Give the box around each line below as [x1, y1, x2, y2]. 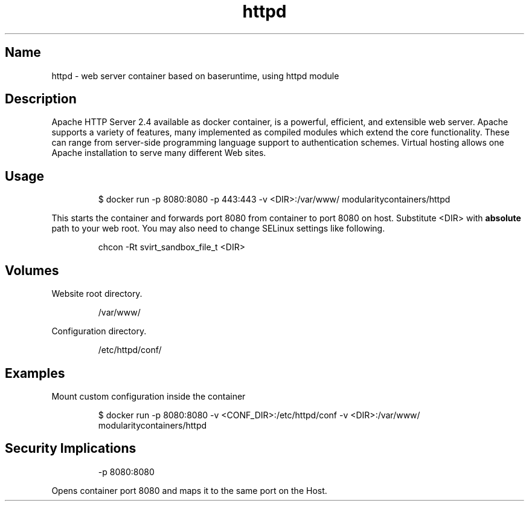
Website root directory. [51, 288, 143, 299]
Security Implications [5, 441, 136, 456]
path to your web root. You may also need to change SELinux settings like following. [51, 223, 385, 234]
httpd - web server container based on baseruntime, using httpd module [51, 70, 339, 81]
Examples [5, 365, 65, 381]
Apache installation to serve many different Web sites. [51, 148, 266, 158]
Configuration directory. [51, 326, 147, 337]
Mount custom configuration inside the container [51, 391, 246, 401]
